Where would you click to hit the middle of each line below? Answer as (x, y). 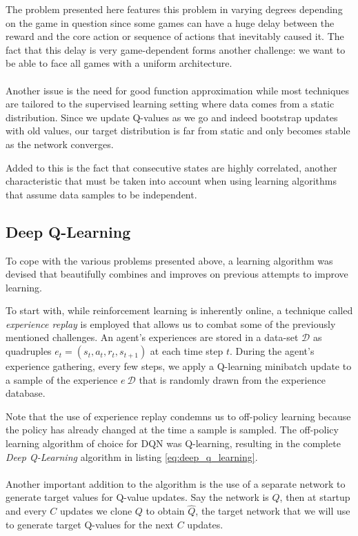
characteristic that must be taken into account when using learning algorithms (171, 181)
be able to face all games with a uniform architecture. (119, 63)
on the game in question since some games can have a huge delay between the (170, 22)
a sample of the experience (62, 379)
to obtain (165, 511)
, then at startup (315, 497)
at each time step (187, 351)
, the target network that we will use (273, 511)
